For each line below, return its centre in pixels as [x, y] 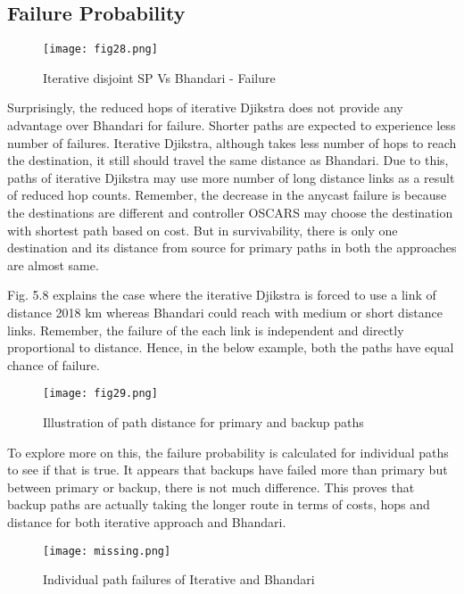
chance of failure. [54, 364]
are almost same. [53, 264]
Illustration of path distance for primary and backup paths [203, 422]
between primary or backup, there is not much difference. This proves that [211, 487]
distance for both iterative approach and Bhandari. [147, 521]
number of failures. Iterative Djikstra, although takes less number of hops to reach [232, 142]
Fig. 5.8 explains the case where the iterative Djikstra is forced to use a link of [222, 295]
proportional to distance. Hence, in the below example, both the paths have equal [231, 347]
